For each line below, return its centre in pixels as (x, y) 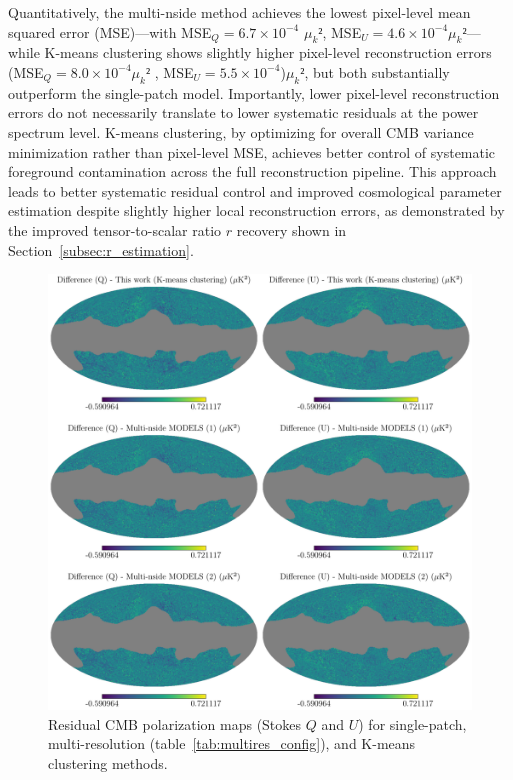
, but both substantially (377, 71)
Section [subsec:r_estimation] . (101, 249)
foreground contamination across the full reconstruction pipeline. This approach (252, 171)
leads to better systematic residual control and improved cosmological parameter (255, 190)
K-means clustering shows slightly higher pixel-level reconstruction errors (268, 52)
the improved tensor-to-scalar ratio (115, 229)
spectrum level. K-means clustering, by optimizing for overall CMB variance (241, 131)
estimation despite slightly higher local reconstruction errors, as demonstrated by (256, 210)
